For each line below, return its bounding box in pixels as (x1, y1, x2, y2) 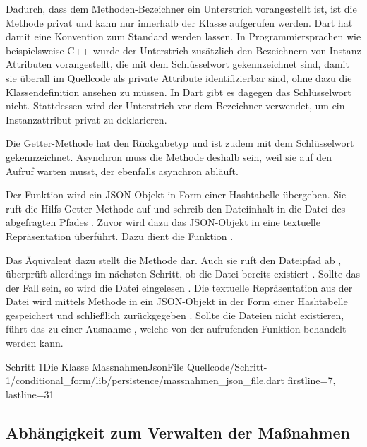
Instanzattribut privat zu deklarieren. (6, 112, 167, 126)
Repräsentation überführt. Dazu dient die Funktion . (6, 228, 234, 243)
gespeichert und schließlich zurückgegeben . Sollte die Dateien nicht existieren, (6, 307, 344, 322)
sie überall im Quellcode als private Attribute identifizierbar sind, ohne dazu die (6, 70, 352, 85)
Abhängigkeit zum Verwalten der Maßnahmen (6, 421, 350, 443)
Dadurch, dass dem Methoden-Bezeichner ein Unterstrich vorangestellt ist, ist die (6, 1, 357, 16)
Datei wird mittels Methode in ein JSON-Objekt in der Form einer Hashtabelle (6, 294, 348, 309)
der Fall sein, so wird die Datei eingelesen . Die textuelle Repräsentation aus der (6, 280, 353, 294)
